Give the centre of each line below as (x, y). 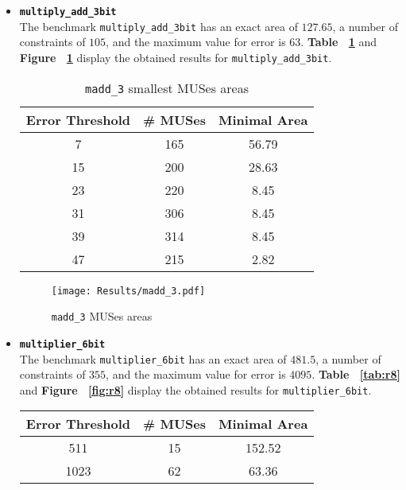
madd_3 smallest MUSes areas (167, 87)
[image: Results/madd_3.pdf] (128, 291)
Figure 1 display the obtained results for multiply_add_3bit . (176, 57)
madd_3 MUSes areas (102, 316)
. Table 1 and (339, 42)
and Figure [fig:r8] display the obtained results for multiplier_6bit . (195, 389)
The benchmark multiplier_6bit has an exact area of (153, 358)
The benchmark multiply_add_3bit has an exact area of (159, 26)
